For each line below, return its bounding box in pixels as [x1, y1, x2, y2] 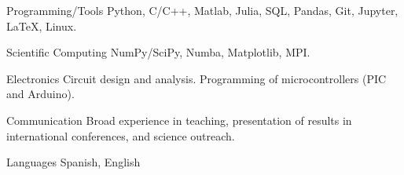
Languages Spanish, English [6, 154, 141, 170]
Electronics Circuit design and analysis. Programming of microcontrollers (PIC [6, 70, 387, 86]
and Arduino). [6, 86, 75, 102]
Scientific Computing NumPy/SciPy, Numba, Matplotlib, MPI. [6, 44, 310, 60]
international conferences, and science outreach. [6, 127, 235, 144]
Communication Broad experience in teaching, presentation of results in [6, 111, 352, 128]
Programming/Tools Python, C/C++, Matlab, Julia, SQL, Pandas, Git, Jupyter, [6, 2, 398, 18]
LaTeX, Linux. [6, 17, 77, 34]
